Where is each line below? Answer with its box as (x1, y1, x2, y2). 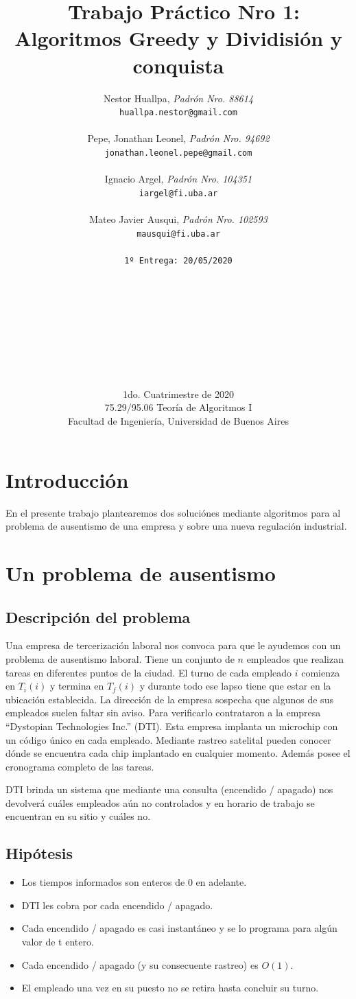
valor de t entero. (21, 935, 94, 949)
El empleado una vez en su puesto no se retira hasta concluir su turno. (21, 980, 319, 995)
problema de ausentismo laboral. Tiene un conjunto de (5, 651, 235, 666)
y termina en (50, 679, 104, 693)
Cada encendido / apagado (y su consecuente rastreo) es (21, 957, 259, 972)
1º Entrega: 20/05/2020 (124, 255, 233, 266)
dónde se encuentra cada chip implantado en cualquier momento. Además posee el (5, 746, 351, 760)
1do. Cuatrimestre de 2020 (123, 386, 234, 401)
